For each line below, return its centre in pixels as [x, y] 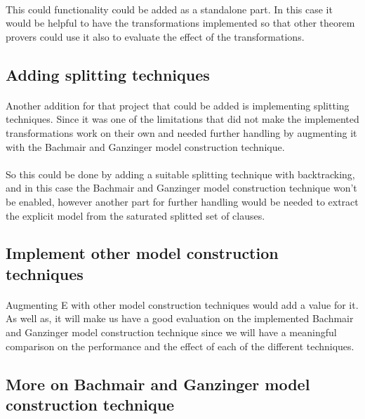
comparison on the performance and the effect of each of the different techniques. [180, 346]
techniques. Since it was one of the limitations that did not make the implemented [182, 119]
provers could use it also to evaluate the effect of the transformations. [155, 36]
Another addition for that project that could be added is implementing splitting [178, 105]
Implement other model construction [142, 253]
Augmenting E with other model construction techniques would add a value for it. [182, 304]
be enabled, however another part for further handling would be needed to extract [182, 201]
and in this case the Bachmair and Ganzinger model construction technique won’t [181, 188]
